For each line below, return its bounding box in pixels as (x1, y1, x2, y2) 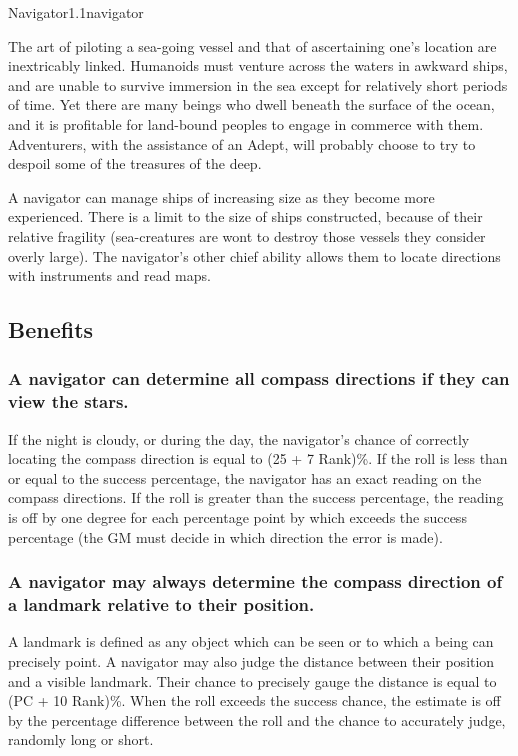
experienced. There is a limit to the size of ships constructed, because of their (8, 206, 483, 227)
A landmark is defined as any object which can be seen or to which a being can (8, 631, 494, 652)
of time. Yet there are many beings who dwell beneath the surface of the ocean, (8, 94, 495, 115)
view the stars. (8, 389, 129, 414)
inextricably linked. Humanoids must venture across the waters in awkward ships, (8, 55, 508, 76)
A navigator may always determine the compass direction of (8, 569, 503, 594)
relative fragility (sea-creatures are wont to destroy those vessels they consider (8, 225, 486, 246)
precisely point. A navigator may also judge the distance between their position (8, 650, 495, 671)
